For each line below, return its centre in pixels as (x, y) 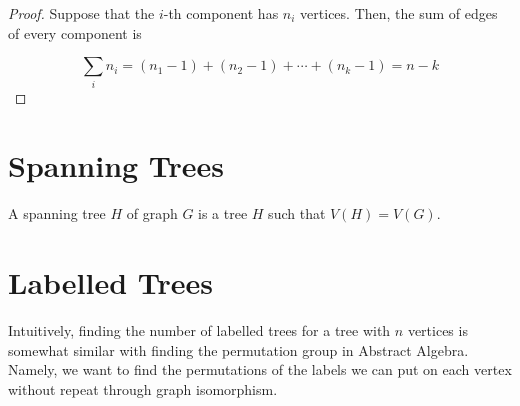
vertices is (437, 329)
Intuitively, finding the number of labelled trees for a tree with (199, 329)
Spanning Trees (116, 165)
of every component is (75, 32)
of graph (152, 213)
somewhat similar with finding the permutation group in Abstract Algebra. (238, 349)
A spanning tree (57, 213)
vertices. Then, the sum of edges (399, 13)
